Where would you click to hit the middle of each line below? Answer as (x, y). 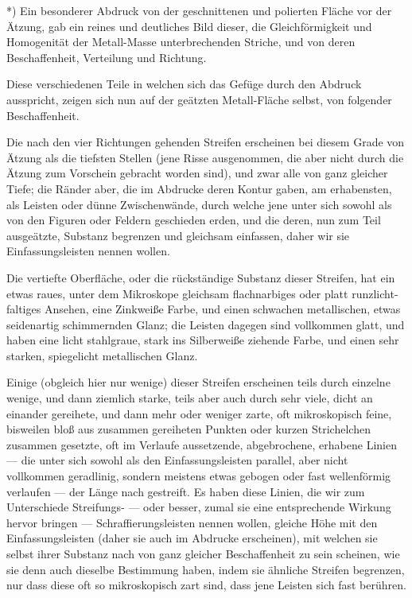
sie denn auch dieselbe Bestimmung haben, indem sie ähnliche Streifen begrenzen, (206, 569)
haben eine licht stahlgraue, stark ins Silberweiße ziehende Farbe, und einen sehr (203, 340)
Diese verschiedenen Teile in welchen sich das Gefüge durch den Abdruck (184, 84)
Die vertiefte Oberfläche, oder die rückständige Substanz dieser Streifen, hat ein (201, 277)
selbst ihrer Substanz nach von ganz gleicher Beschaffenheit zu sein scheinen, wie (203, 553)
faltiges (24, 309)
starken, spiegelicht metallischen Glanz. (102, 355)
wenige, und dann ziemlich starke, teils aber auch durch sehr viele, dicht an (190, 398)
